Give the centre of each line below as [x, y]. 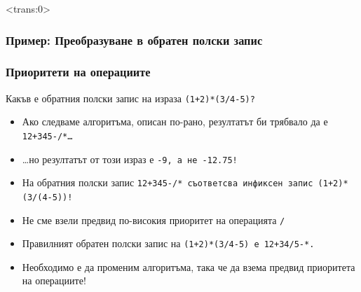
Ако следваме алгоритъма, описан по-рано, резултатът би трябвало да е [175, 121]
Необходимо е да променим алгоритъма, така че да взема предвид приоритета [189, 266]
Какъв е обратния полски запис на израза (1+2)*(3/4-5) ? [130, 98]
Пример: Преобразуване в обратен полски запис [134, 40]
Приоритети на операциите [78, 72]
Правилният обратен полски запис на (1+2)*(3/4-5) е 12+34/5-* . [168, 243]
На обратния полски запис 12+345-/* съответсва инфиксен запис [168, 182]
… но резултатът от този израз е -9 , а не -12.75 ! [130, 159]
